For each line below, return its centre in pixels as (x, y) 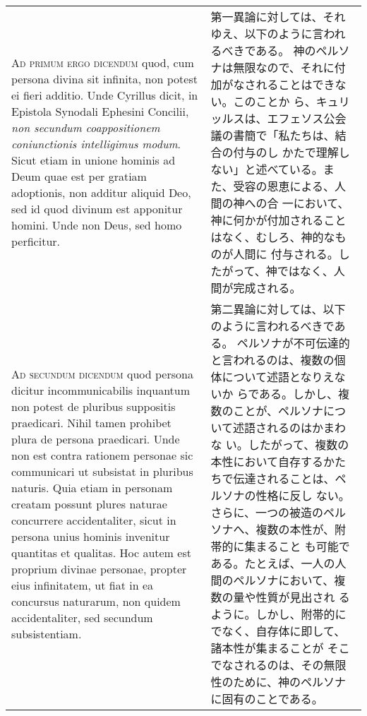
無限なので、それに (284, 67)
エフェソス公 (301, 118)
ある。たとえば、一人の (273, 563)
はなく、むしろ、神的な (273, 237)
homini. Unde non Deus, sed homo (97, 225)
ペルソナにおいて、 (284, 580)
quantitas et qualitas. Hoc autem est (101, 552)
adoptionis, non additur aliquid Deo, (101, 192)
